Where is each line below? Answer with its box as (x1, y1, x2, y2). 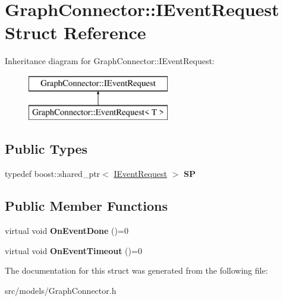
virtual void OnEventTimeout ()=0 (5, 244, 142, 256)
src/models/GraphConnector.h (5, 284, 117, 296)
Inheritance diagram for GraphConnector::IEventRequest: (5, 55, 215, 67)
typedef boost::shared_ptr (5, 167, 100, 180)
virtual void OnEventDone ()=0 (5, 224, 128, 237)
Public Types (5, 140, 88, 158)
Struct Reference (5, 20, 146, 45)
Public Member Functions (5, 197, 168, 215)
